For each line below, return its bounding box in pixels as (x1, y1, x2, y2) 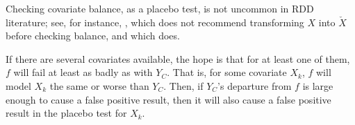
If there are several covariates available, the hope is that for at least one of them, (6, 51, 350, 66)
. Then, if (163, 78, 204, 93)
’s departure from (217, 78, 292, 93)
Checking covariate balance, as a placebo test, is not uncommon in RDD (6, 1, 314, 15)
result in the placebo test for (6, 106, 127, 120)
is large (302, 78, 333, 93)
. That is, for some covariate (167, 65, 287, 79)
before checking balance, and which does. (6, 28, 180, 43)
